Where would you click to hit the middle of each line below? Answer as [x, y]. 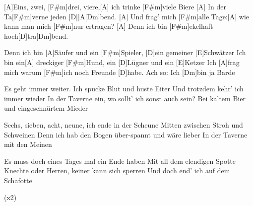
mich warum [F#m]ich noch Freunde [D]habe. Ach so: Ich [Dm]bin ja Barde [120, 72]
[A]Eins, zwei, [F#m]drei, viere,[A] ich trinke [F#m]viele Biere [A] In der [115, 6]
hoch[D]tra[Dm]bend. [36, 35]
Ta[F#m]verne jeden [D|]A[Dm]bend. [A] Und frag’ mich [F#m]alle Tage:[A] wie [126, 16]
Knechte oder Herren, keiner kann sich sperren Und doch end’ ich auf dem [117, 171]
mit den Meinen [28, 144]
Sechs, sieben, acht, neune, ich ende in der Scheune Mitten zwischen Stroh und [124, 124]
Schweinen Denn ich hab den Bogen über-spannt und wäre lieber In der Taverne [126, 134]
